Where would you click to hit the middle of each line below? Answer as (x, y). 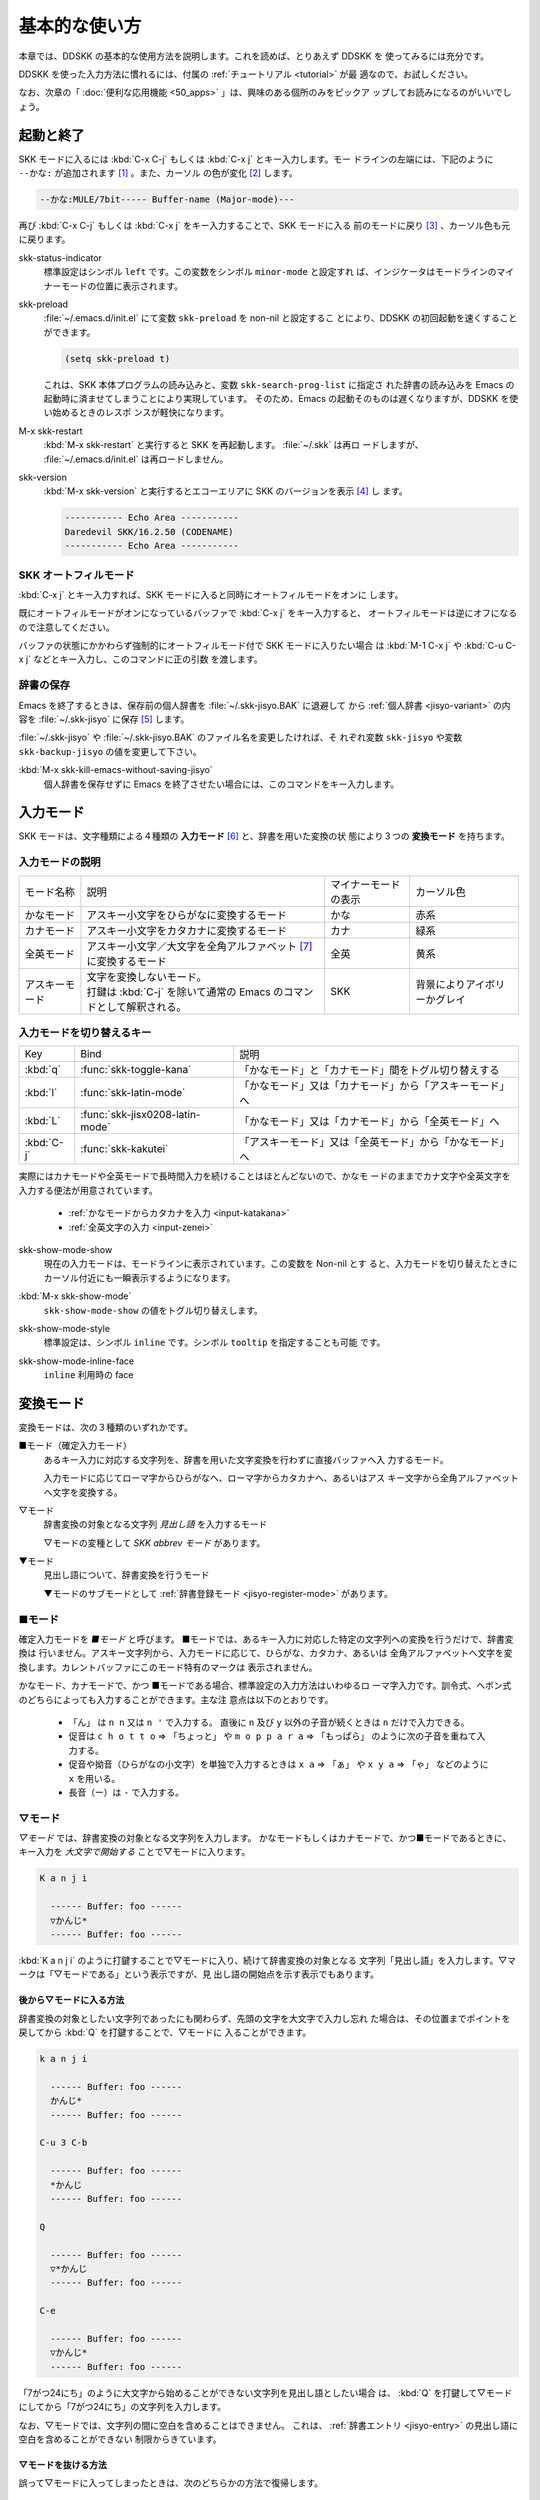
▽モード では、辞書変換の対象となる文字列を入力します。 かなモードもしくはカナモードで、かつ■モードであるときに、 (265, 1838)
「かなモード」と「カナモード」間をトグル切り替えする (369, 1070)
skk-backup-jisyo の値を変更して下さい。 (110, 751)
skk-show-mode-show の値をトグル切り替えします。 (153, 1310)
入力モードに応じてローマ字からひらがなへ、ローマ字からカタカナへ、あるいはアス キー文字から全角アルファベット (281, 1478)
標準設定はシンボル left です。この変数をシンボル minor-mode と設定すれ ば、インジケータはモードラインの (270, 272)
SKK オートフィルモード (76, 575)
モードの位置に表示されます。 (122, 286)
